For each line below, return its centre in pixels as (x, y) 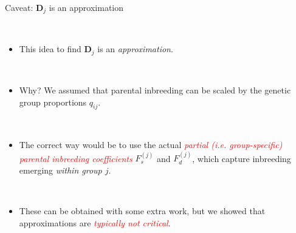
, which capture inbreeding (242, 158)
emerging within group (60, 170)
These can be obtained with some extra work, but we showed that (142, 211)
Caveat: (19, 7)
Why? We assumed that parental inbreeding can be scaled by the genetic (155, 90)
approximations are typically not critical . (95, 222)
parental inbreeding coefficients (76, 158)
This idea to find (50, 49)
